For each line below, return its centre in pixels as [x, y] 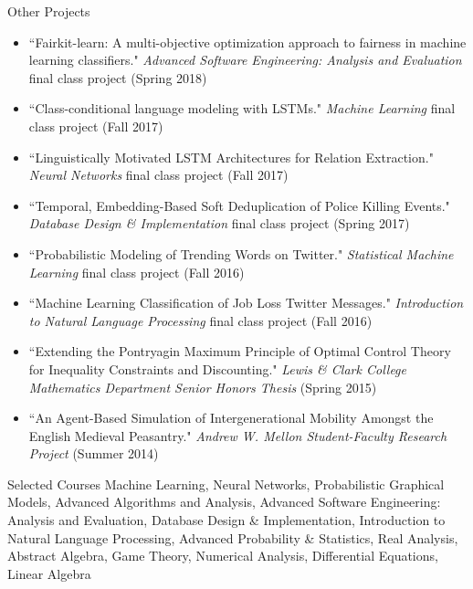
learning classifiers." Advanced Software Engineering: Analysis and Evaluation [245, 60]
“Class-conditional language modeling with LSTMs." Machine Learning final [242, 108]
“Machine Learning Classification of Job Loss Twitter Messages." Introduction [246, 303]
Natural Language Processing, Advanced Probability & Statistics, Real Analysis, [233, 537]
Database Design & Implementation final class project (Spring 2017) [219, 223]
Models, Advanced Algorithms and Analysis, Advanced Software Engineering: [224, 502]
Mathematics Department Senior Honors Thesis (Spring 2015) [203, 387]
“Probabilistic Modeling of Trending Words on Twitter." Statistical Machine [241, 253]
